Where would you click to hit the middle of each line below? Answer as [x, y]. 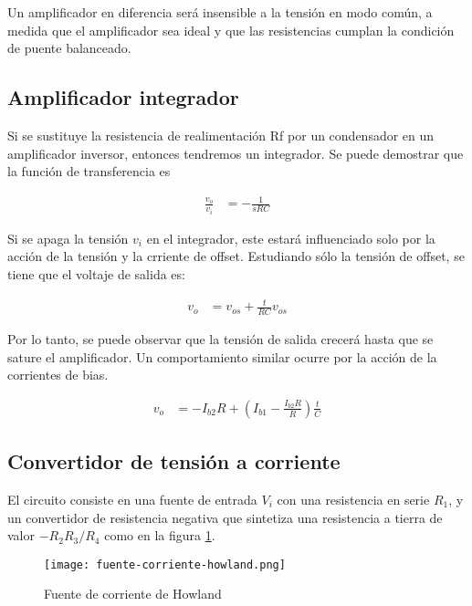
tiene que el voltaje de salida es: [96, 273]
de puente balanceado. [69, 48]
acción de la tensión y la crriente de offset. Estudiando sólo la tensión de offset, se [236, 256]
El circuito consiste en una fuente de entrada [132, 499]
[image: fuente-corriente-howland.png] [165, 564]
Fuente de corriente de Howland [133, 594]
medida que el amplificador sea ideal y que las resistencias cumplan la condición [231, 30]
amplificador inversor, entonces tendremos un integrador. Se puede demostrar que [236, 153]
